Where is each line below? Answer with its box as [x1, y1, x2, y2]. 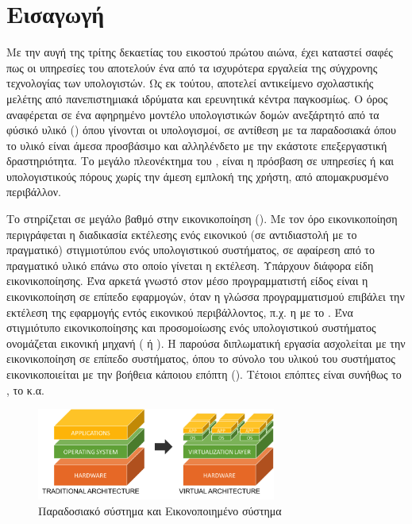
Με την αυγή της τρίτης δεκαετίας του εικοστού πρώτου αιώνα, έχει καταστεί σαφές [6, 44, 393, 60]
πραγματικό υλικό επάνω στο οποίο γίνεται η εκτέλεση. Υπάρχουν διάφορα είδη [6, 256, 374, 273]
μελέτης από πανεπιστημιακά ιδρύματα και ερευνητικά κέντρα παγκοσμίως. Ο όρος [6, 90, 388, 106]
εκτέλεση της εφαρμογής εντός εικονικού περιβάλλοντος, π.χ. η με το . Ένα [6, 303, 353, 320]
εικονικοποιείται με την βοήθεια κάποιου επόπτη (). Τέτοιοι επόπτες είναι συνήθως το [6, 366, 402, 382]
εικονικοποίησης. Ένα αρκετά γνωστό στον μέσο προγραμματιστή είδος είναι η [6, 272, 368, 289]
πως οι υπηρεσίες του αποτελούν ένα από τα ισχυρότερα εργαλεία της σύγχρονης [6, 59, 378, 75]
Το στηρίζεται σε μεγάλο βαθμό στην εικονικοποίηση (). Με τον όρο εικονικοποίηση [6, 210, 398, 227]
